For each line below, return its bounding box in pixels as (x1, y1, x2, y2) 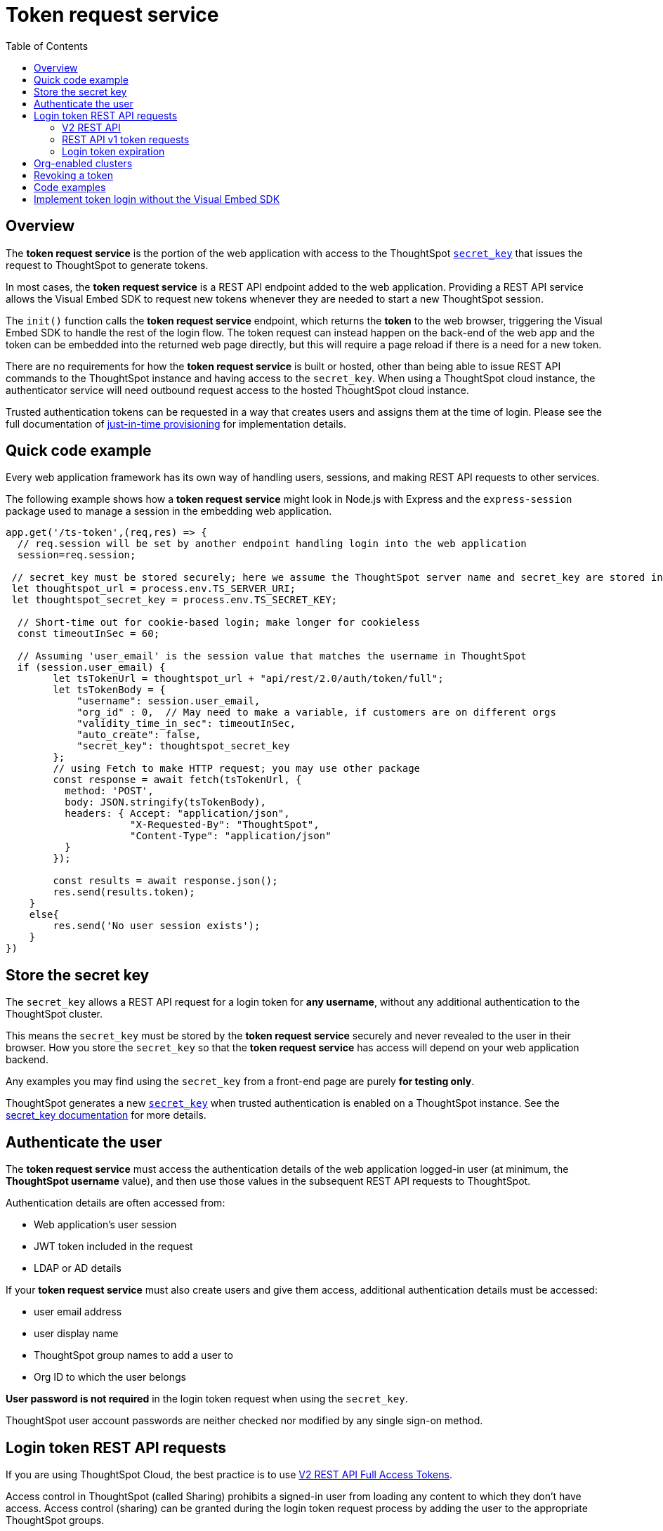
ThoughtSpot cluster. (6, 1008, 103, 1020)
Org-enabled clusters (34, 157, 133, 169)
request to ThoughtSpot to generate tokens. (6, 258, 209, 271)
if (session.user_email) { (17, 662, 166, 673)
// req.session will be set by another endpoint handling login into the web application (17, 538, 527, 550)
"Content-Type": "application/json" (130, 830, 331, 842)
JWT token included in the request (34, 1240, 193, 1253)
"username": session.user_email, (77, 695, 261, 707)
